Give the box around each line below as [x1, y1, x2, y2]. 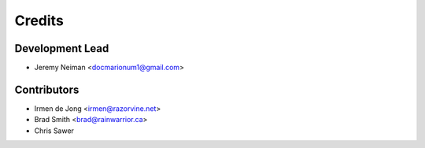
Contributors [14, 83, 79, 96]
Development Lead [14, 42, 109, 55]
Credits [14, 12, 65, 29]
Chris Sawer [34, 126, 75, 135]
